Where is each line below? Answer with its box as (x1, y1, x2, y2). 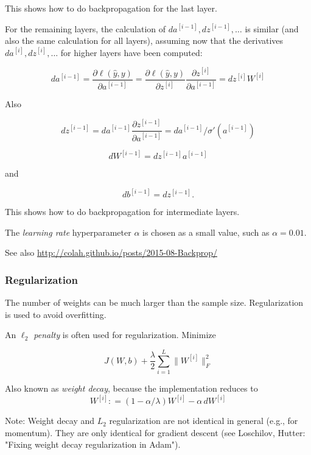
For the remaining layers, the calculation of (5, 22, 166, 35)
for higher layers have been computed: (60, 46, 203, 58)
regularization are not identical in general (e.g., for (109, 414, 298, 427)
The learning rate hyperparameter (5, 225, 131, 238)
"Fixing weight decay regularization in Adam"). (5, 438, 181, 451)
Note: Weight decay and (5, 414, 94, 427)
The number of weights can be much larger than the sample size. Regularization (5, 296, 304, 309)
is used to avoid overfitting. (5, 308, 107, 320)
